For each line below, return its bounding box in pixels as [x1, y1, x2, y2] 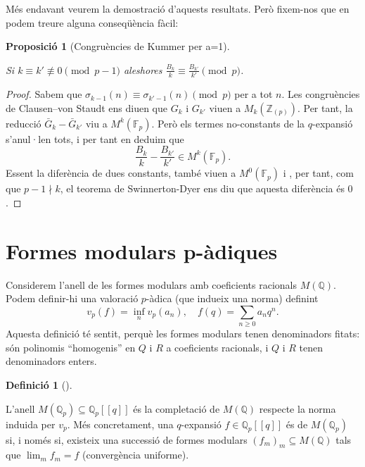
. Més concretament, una [67, 416, 174, 431]
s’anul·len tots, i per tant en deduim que [6, 131, 184, 146]
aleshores [123, 62, 162, 77]
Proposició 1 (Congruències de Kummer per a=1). [6, 39, 230, 54]
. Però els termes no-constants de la [151, 116, 305, 130]
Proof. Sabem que [6, 87, 82, 101]
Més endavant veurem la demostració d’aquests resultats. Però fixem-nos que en [6, 1, 350, 15]
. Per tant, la [297, 100, 353, 115]
